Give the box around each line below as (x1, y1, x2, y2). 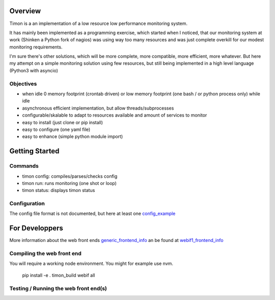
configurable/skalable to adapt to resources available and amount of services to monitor (22, 112, 207, 118)
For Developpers (9, 224, 64, 233)
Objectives (9, 80, 37, 87)
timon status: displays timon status (22, 187, 95, 194)
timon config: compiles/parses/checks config (22, 173, 118, 179)
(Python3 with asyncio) (9, 67, 58, 73)
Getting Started (9, 147, 60, 155)
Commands (9, 162, 39, 170)
